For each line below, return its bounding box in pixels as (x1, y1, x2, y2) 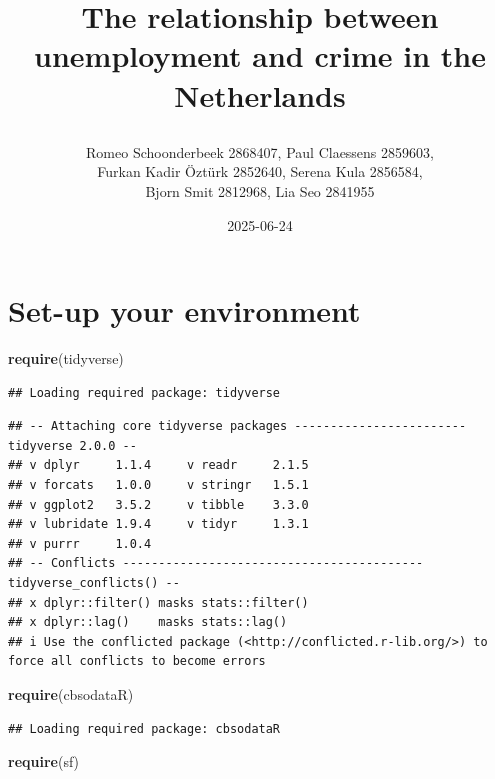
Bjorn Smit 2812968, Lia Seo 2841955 (145, 180, 375, 201)
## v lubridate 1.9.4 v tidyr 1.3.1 (8, 517, 309, 532)
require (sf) (8, 751, 80, 772)
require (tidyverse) (8, 348, 124, 369)
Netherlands (174, 74, 346, 115)
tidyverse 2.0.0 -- (8, 438, 137, 453)
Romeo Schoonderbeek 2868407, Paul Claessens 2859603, (86, 141, 434, 162)
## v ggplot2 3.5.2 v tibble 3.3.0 (8, 497, 309, 512)
